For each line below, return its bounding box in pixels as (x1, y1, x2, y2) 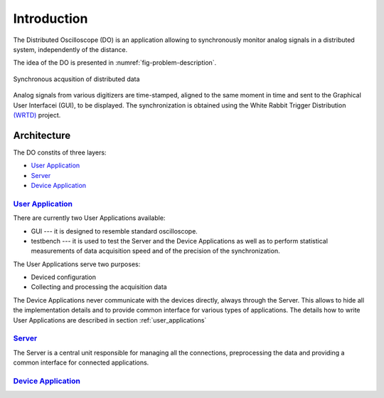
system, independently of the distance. (13, 45, 128, 53)
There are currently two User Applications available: (13, 214, 166, 222)
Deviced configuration (31, 273, 96, 281)
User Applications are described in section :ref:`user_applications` (13, 315, 207, 324)
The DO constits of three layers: (13, 148, 107, 157)
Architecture (13, 129, 71, 142)
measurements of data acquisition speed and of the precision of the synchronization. (31, 246, 280, 256)
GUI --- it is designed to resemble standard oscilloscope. (31, 226, 198, 235)
